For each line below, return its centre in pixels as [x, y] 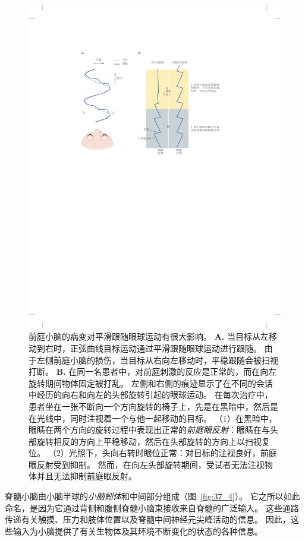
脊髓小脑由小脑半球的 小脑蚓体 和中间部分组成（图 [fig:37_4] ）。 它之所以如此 [152, 496]
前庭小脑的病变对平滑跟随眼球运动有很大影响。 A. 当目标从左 [149, 336]
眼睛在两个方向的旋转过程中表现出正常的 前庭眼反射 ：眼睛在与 [149, 430]
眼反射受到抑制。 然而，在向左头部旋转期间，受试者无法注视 [147, 464]
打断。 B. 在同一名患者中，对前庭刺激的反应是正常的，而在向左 [153, 371]
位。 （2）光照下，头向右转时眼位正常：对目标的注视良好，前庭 [153, 453]
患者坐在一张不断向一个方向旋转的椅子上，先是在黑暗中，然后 [149, 406]
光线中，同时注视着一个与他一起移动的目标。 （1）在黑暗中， [157, 418]
